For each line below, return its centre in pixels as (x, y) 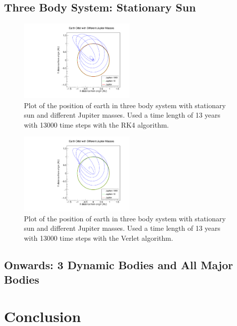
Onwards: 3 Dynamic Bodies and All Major (118, 265)
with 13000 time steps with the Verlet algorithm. (99, 238)
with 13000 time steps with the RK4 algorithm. (97, 124)
